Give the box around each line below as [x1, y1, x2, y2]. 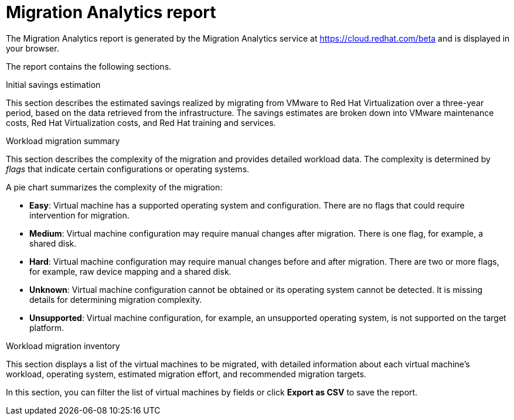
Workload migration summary [6, 135, 120, 146]
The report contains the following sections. [6, 61, 172, 71]
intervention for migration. [29, 210, 130, 220]
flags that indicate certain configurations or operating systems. [6, 163, 250, 174]
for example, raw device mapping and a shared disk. [29, 266, 232, 276]
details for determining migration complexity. [29, 294, 202, 305]
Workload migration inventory [6, 340, 120, 351]
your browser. [6, 43, 59, 53]
